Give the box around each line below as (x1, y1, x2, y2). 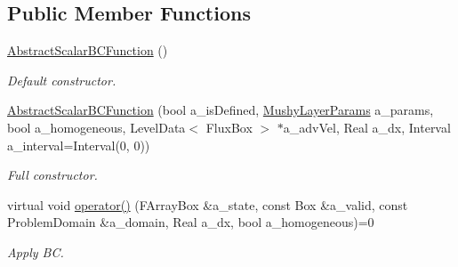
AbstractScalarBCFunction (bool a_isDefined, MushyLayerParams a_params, (7, 101, 434, 119)
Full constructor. (7, 166, 98, 184)
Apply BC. (7, 242, 64, 261)
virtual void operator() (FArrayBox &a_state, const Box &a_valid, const (7, 195, 408, 214)
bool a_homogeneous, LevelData (7, 117, 186, 136)
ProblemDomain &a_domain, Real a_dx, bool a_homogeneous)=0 (7, 213, 374, 231)
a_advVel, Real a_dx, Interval (283, 117, 451, 136)
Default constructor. (7, 70, 117, 89)
